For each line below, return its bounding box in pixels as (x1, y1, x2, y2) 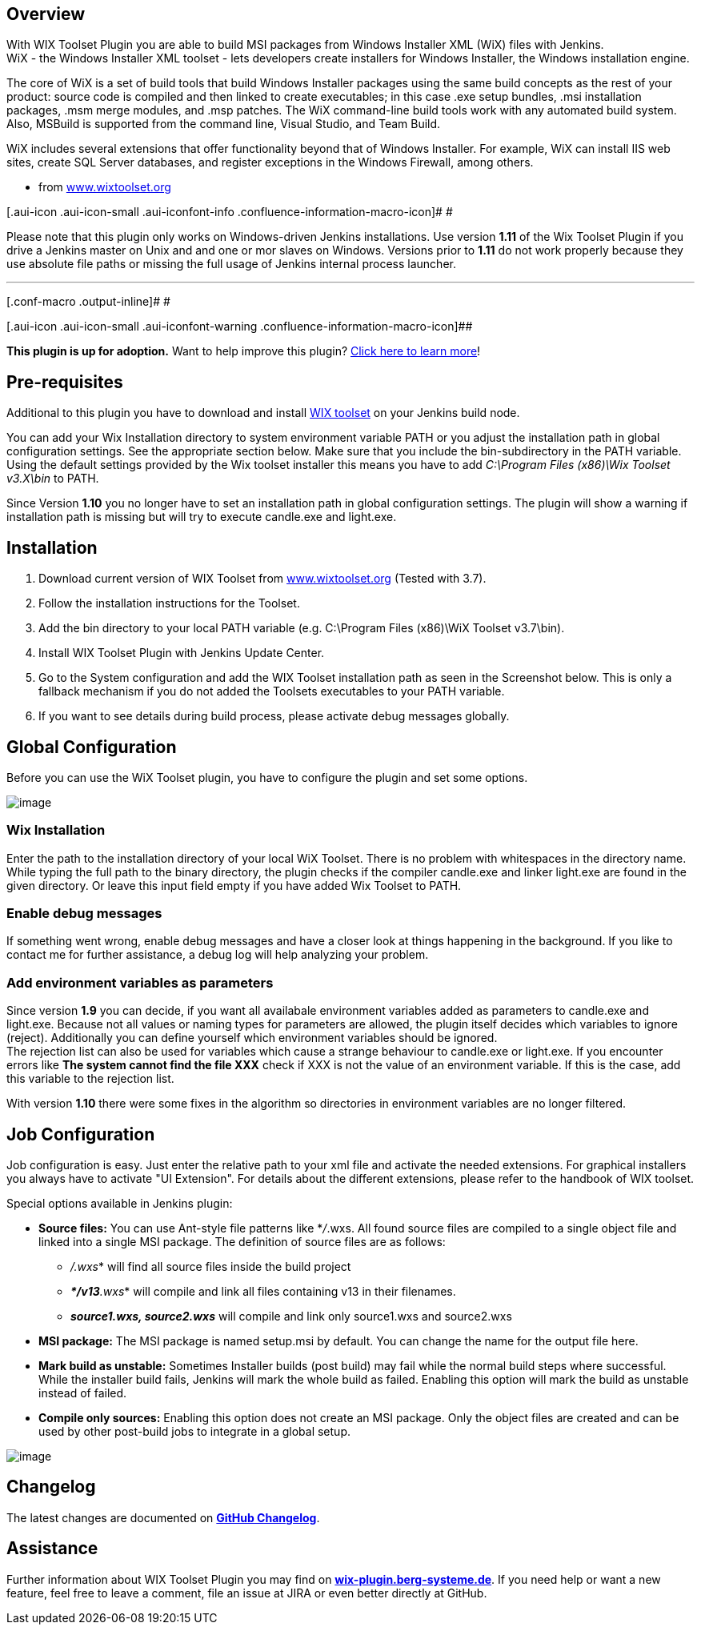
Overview (6, 4, 86, 24)
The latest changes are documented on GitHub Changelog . (6, 1510, 320, 1525)
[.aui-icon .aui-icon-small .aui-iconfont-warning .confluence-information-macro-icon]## (6, 319, 473, 334)
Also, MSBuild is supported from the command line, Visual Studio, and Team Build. (6, 117, 441, 131)
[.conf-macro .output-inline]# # (6, 295, 170, 309)
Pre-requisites (6, 371, 123, 392)
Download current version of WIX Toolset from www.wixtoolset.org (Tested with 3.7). (38, 571, 487, 586)
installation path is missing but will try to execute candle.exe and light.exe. (6, 510, 397, 524)
